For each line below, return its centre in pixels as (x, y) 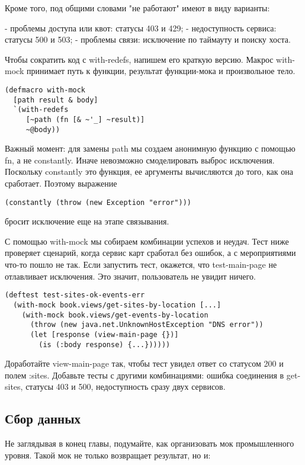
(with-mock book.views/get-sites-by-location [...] (117, 305)
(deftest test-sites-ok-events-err (75, 295)
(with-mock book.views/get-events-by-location (115, 315)
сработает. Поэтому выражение (61, 183)
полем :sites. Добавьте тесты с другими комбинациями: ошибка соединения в (145, 375)
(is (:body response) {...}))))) (105, 344)
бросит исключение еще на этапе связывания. (87, 221)
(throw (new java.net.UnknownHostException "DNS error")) (147, 325)
